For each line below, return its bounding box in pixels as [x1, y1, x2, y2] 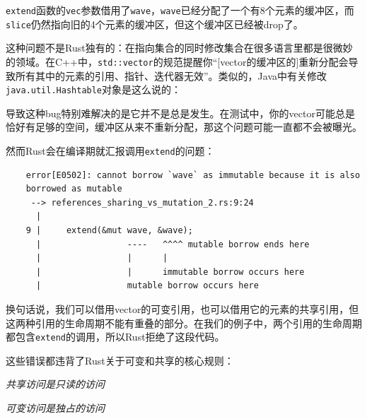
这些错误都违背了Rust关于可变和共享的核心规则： [6, 353, 234, 367]
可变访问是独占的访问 [6, 401, 105, 415]
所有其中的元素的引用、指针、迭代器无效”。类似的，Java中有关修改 [15, 68, 327, 83]
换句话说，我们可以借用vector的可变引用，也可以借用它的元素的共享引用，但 [6, 302, 359, 316]
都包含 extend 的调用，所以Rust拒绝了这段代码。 [6, 329, 225, 344]
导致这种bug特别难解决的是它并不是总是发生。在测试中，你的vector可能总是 [6, 105, 355, 120]
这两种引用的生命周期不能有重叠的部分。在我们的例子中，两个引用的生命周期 [6, 315, 362, 330]
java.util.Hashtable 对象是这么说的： [6, 82, 182, 97]
